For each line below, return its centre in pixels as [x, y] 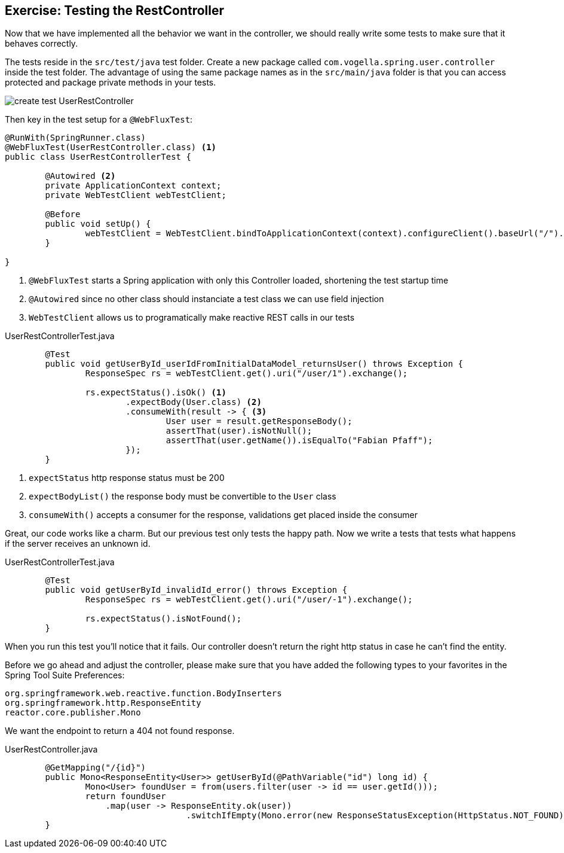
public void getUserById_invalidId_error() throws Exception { [196, 590]
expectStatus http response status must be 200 [127, 478]
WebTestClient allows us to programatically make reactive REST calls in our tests [192, 318]
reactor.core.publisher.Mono [73, 713]
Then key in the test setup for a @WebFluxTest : [99, 120]
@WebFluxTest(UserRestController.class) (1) [111, 147]
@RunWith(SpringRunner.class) [76, 138]
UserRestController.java [51, 750]
